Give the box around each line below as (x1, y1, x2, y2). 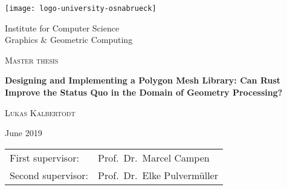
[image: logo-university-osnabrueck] (5, 4, 156, 13)
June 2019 (5, 126, 42, 139)
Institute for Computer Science (5, 21, 120, 34)
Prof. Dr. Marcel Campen (98, 150, 210, 165)
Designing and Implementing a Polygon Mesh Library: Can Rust (5, 74, 281, 87)
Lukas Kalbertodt (5, 106, 76, 119)
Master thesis (5, 53, 59, 66)
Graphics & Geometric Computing (5, 33, 133, 46)
